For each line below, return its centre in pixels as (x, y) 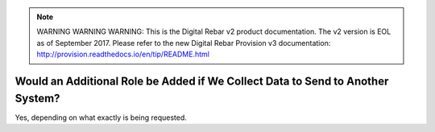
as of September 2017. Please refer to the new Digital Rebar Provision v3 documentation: (184, 43)
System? (37, 98)
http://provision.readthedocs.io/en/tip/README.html (123, 54)
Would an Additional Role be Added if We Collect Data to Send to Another (202, 81)
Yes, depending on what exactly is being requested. (101, 118)
